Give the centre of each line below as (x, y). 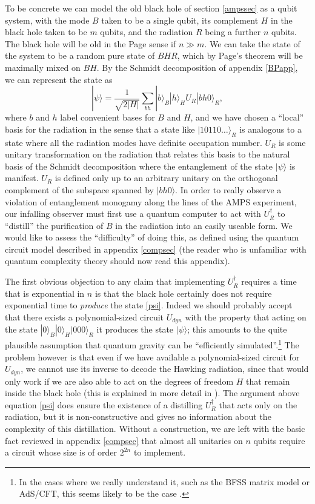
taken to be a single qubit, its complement (180, 20)
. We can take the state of (252, 43)
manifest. (22, 178)
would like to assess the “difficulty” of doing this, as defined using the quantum (152, 237)
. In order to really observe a (228, 189)
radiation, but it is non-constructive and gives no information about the (138, 416)
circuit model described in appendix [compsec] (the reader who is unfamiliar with (156, 249)
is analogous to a (270, 129)
